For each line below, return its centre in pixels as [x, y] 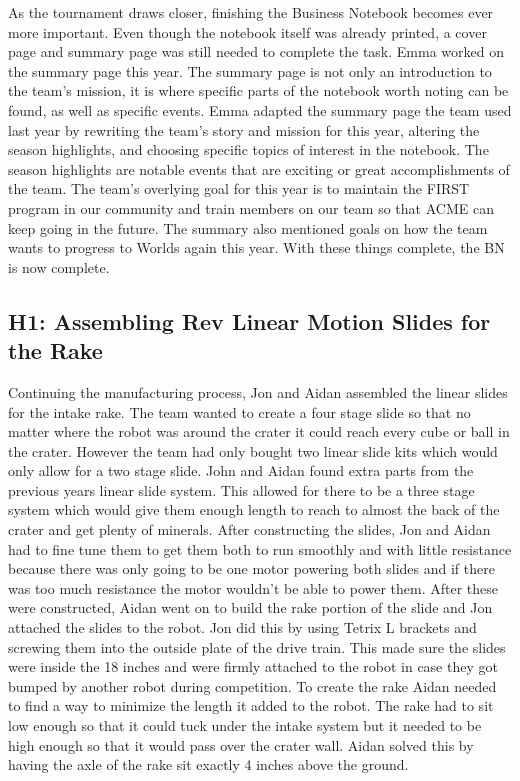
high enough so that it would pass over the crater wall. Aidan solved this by [241, 744]
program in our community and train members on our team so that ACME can [251, 207]
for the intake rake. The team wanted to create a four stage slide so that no [239, 411]
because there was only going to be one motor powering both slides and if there [251, 568]
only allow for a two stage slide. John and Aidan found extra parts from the [241, 470]
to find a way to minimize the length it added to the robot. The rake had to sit [251, 705]
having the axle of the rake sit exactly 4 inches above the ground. [208, 764]
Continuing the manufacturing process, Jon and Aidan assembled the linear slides [258, 391]
